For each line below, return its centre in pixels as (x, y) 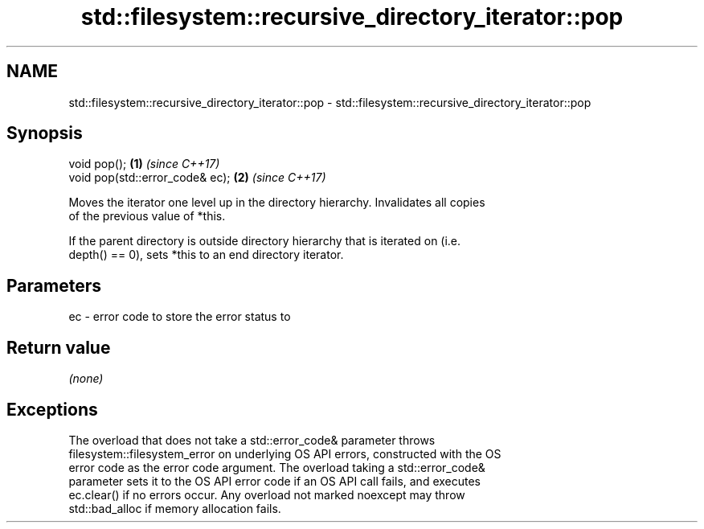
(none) (86, 379)
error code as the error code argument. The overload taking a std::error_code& (277, 467)
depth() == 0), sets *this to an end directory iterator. (206, 255)
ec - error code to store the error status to (180, 317)
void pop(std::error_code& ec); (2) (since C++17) (197, 178)
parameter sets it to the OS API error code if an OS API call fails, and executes (275, 481)
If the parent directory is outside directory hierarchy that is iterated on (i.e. (265, 241)
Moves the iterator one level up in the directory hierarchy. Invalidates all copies (277, 203)
